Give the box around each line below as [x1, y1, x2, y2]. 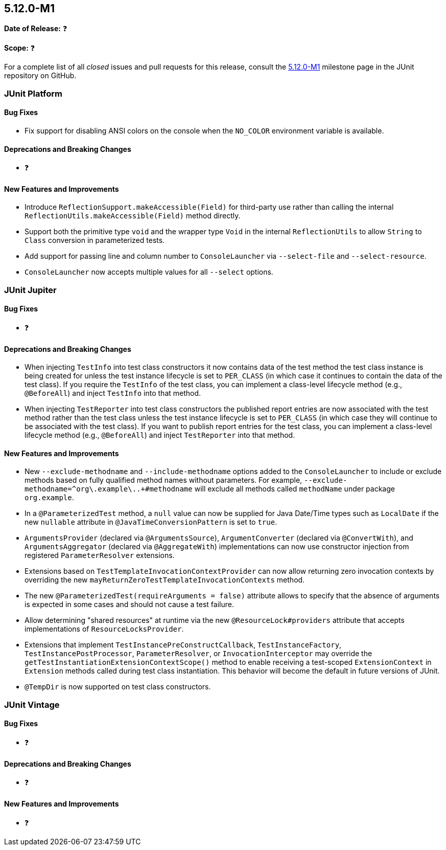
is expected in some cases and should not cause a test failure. [25, 600, 234, 609]
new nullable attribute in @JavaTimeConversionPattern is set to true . [25, 518, 277, 527]
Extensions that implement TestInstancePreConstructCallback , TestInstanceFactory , [25, 640, 342, 650]
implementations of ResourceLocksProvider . [25, 624, 184, 634]
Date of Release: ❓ [4, 24, 67, 33]
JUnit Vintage [4, 699, 60, 710]
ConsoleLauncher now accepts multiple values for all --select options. [25, 267, 273, 277]
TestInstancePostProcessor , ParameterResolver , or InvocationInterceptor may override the [25, 649, 372, 658]
